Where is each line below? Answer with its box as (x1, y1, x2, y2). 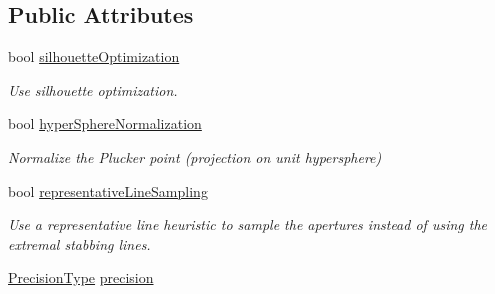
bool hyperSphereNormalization (8, 113, 202, 134)
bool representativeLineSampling (8, 180, 208, 201)
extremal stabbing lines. (8, 233, 151, 254)
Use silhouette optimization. (8, 79, 178, 100)
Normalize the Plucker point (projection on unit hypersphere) (8, 146, 382, 167)
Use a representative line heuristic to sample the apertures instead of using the (8, 214, 487, 235)
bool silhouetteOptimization (8, 46, 180, 67)
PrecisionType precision (8, 267, 154, 288)
